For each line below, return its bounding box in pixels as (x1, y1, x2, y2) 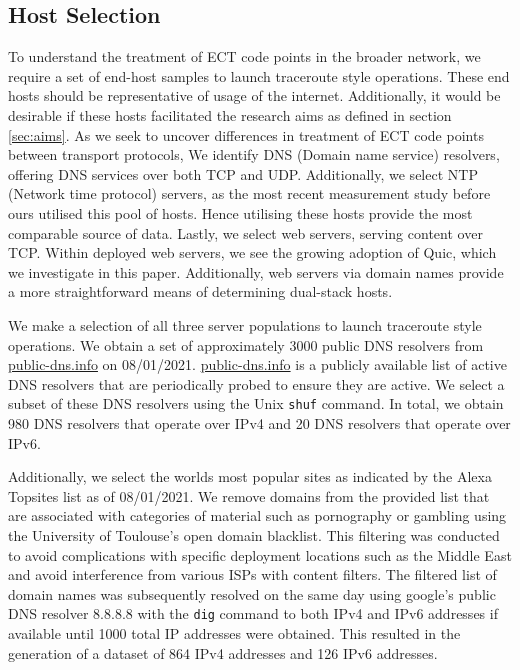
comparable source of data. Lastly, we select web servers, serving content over (8, 222, 483, 243)
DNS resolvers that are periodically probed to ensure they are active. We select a (8, 373, 505, 394)
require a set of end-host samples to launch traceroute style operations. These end (8, 65, 510, 86)
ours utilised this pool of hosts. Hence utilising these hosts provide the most (8, 202, 473, 223)
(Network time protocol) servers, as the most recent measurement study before (8, 183, 491, 204)
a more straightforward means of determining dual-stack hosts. (8, 281, 393, 302)
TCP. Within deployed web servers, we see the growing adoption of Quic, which (8, 242, 497, 263)
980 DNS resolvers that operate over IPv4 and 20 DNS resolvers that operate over (8, 412, 511, 433)
